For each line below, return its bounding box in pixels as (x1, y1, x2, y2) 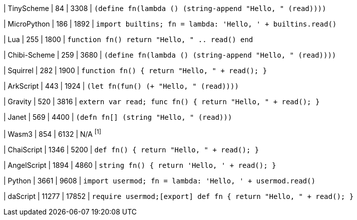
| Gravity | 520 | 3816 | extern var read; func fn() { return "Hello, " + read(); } (4, 97, 320, 106)
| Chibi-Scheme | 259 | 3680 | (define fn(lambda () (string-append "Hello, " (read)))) (4, 51, 336, 59)
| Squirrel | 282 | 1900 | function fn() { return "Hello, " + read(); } (4, 66, 267, 75)
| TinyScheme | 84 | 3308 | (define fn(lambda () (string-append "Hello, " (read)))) (4, 4, 326, 13)
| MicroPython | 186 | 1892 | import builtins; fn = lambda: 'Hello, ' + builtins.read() (4, 20, 337, 28)
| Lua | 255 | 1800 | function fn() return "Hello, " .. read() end (4, 35, 253, 44)
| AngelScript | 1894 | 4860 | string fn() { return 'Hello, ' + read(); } (4, 160, 276, 169)
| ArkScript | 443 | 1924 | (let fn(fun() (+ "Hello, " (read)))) (4, 82, 239, 90)
